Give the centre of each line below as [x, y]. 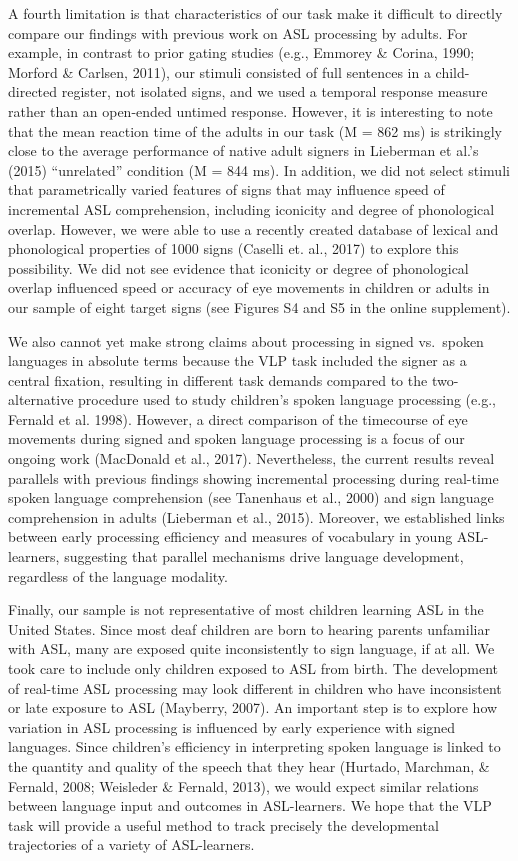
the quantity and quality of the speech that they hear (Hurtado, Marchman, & [249, 765]
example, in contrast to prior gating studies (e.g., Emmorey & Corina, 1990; [241, 52]
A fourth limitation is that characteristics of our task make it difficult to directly [255, 13]
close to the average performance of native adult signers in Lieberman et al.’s [243, 150]
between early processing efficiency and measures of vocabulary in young [230, 536]
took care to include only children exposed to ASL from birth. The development [253, 668]
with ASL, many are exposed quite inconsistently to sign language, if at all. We [251, 648]
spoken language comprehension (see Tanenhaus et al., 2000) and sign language [251, 497]
